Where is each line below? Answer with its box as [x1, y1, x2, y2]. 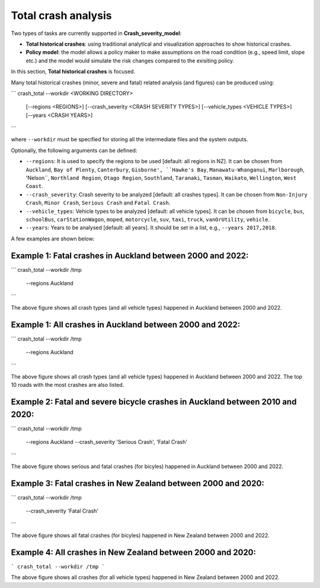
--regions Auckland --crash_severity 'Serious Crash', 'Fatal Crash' [25, 438, 188, 446]
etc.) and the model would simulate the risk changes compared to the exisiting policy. [25, 57, 235, 64]
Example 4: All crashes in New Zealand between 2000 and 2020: [11, 547, 257, 557]
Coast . [25, 183, 44, 190]
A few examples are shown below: [11, 235, 95, 242]
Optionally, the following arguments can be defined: [11, 147, 137, 154]
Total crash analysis [11, 9, 112, 22]
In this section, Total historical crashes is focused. [11, 68, 136, 75]
